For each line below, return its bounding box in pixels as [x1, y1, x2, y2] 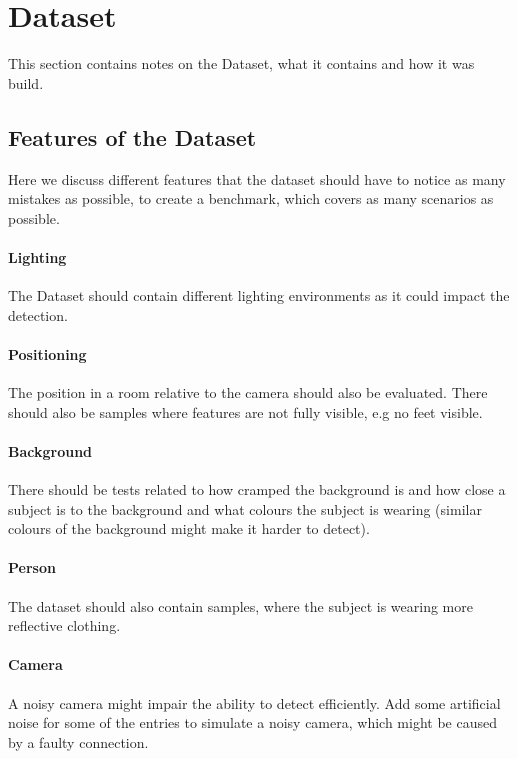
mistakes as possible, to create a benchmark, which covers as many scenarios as [8, 188, 494, 209]
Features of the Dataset [8, 121, 257, 152]
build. [8, 72, 44, 93]
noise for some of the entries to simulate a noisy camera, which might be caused [8, 712, 497, 733]
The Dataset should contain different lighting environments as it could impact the [8, 285, 510, 306]
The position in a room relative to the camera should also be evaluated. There [8, 382, 488, 403]
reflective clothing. [8, 615, 121, 636]
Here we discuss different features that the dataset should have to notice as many [8, 168, 506, 189]
